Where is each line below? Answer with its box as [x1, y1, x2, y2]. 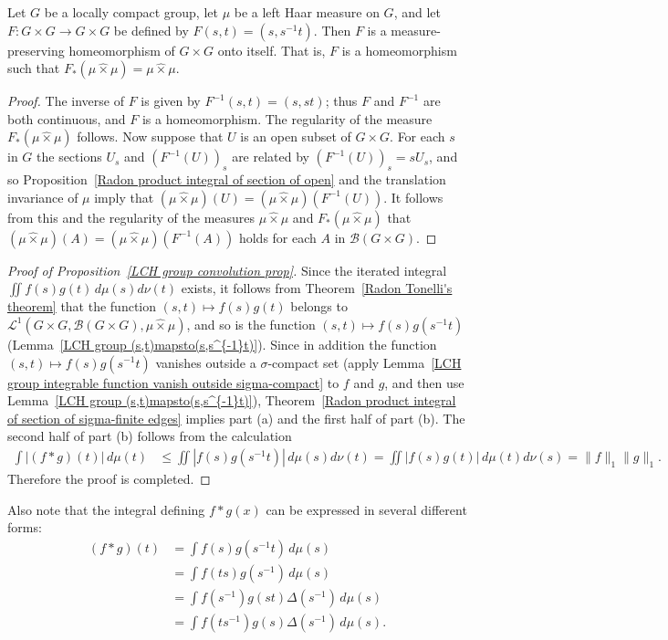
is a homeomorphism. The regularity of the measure [141, 109, 433, 128]
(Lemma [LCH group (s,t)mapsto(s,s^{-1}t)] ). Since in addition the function [7, 334, 437, 353]
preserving [7, 40, 65, 59]
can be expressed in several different [266, 499, 467, 519]
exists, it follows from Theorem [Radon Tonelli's [181, 278, 453, 298]
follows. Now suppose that [77, 127, 224, 146]
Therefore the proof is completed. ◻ [7, 468, 211, 488]
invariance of [7, 187, 78, 206]
